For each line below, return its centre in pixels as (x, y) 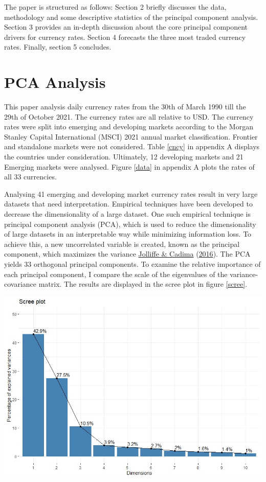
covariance (20, 284)
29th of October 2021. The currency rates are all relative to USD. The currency (129, 116)
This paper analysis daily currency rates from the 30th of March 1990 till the (125, 107)
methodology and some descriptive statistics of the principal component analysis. (131, 17)
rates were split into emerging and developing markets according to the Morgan (129, 127)
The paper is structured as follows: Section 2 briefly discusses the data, (115, 7)
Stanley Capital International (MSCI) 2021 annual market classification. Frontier (131, 136)
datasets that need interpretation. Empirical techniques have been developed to (128, 204)
